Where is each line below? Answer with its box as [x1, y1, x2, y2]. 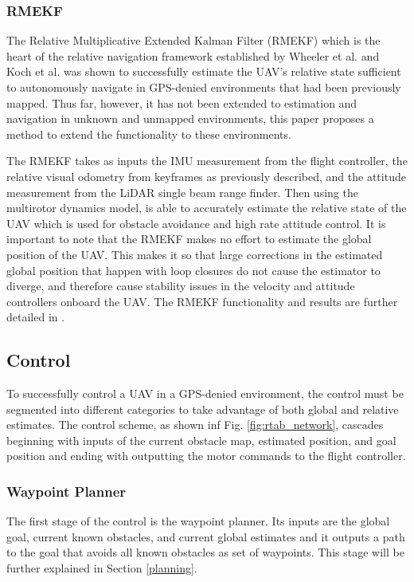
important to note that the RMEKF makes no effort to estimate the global [6, 230, 372, 247]
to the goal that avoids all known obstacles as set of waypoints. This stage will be [6, 544, 404, 560]
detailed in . [6, 309, 65, 325]
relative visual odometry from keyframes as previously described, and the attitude [6, 167, 406, 184]
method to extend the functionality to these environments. [6, 125, 291, 142]
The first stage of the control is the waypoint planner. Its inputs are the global [6, 513, 390, 529]
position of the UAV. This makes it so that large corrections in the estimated [6, 246, 383, 262]
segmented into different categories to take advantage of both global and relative [6, 400, 399, 417]
